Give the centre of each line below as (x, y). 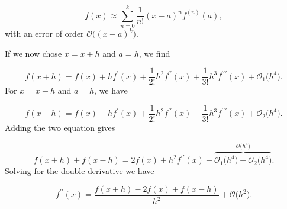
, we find (154, 53)
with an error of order (44, 33)
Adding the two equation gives (60, 128)
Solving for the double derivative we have (80, 171)
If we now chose (33, 53)
